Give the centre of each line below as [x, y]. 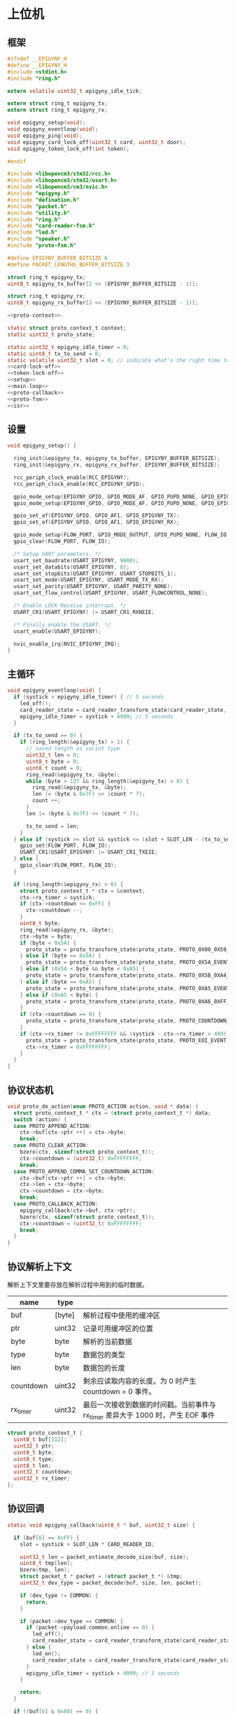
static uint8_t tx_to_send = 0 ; [54, 354]
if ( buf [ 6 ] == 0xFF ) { [47, 1538]
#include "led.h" [33, 233]
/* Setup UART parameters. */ [57, 554]
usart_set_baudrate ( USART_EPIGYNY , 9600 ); [76, 560]
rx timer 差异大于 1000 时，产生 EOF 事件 [149, 1416]
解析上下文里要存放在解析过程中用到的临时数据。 [78, 1285]
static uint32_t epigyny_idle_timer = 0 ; [69, 347]
